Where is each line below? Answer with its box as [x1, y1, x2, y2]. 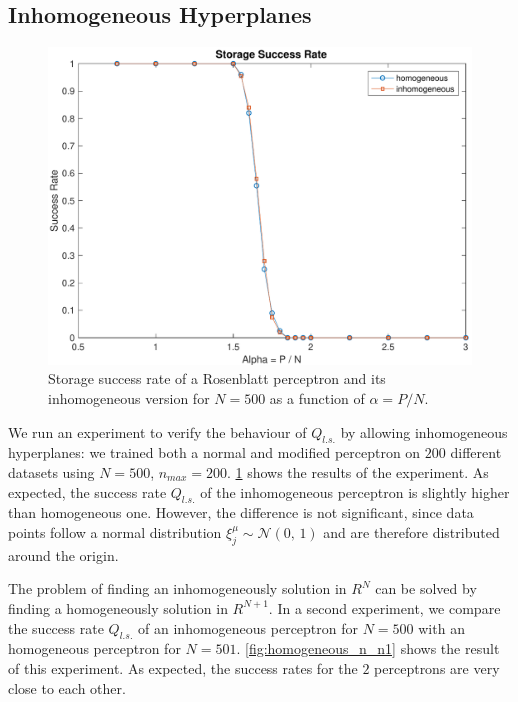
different [450, 442, 502, 463]
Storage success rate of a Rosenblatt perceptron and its [48, 368, 386, 389]
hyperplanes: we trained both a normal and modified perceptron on [8, 442, 421, 463]
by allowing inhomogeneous [340, 421, 508, 442]
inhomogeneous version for [48, 387, 210, 408]
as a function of [269, 387, 365, 408]
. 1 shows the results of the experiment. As [226, 461, 489, 482]
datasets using [8, 461, 95, 482]
